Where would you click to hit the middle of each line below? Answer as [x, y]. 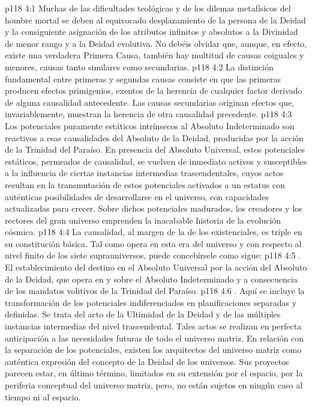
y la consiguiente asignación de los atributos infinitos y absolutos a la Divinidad [151, 32]
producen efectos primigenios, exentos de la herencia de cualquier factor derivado [154, 90]
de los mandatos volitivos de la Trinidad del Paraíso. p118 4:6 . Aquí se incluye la [155, 291]
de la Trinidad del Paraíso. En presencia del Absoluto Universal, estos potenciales [155, 149]
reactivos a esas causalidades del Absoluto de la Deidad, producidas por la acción [154, 137]
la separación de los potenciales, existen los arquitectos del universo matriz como [153, 350]
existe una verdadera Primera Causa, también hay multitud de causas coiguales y [154, 55]
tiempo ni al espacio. [43, 396]
